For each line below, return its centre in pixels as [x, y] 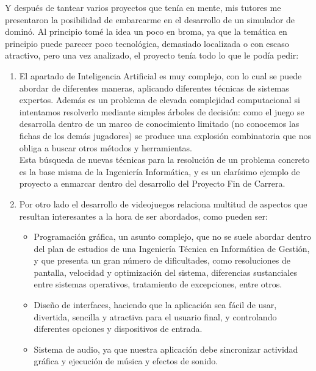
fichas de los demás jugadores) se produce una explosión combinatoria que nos [165, 135]
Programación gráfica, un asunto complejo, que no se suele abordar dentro [173, 236]
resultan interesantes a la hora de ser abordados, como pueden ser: [143, 216]
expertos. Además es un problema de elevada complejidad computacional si [160, 100]
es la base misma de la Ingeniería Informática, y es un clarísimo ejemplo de [160, 171]
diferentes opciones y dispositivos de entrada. [118, 329]
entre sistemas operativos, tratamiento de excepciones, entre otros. [158, 284]
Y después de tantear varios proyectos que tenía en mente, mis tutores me [143, 7]
